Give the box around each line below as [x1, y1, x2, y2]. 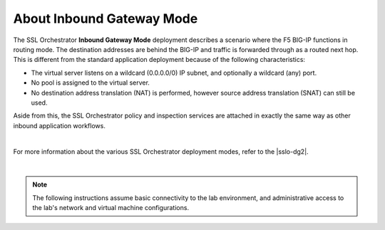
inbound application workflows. [13, 121, 106, 130]
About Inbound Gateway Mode [13, 11, 198, 26]
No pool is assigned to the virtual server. [31, 78, 150, 87]
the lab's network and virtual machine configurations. [32, 204, 189, 212]
